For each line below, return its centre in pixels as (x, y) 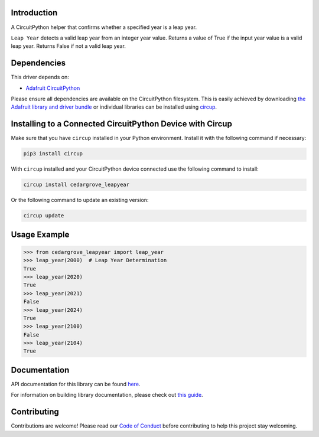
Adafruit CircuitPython (53, 88)
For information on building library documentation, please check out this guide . (107, 395)
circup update (44, 216)
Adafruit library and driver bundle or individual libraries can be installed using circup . (114, 107)
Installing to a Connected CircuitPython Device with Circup (122, 124)
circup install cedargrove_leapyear (77, 185)
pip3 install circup (53, 154)
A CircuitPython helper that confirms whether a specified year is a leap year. (104, 27)
